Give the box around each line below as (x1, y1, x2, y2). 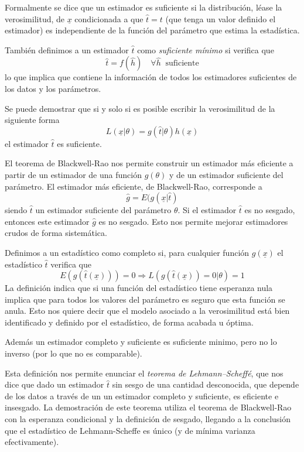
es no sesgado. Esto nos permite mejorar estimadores (98, 215, 288, 227)
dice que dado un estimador (5, 378, 104, 391)
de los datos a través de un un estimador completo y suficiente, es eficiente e (5, 389, 279, 402)
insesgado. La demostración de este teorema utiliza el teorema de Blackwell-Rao (5, 401, 292, 413)
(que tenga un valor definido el (165, 12, 276, 25)
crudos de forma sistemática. (5, 227, 107, 239)
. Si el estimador (177, 204, 237, 216)
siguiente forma (5, 114, 60, 126)
